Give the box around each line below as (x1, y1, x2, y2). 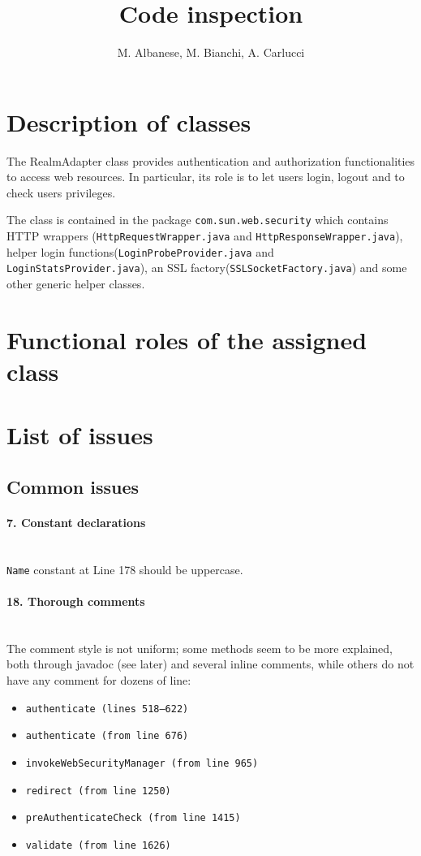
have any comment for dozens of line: (6, 672, 191, 688)
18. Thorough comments (6, 593, 145, 610)
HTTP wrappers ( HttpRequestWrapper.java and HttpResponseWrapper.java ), (6, 227, 403, 244)
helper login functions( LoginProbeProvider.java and (6, 243, 274, 260)
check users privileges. (6, 184, 116, 201)
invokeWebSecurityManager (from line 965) (25, 757, 259, 769)
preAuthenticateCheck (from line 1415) (25, 812, 241, 824)
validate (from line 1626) (25, 839, 171, 851)
